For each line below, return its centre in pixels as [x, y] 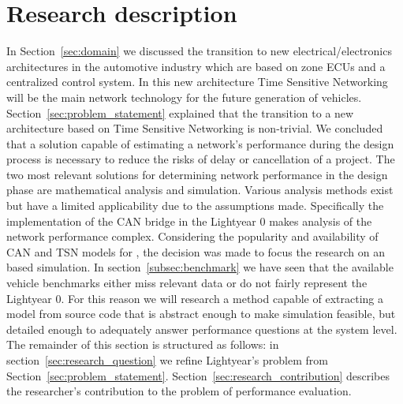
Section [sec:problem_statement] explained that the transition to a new [180, 112]
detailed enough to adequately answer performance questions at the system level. [202, 329]
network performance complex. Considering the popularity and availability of [192, 236]
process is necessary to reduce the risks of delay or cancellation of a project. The [201, 159]
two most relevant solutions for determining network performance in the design [197, 174]
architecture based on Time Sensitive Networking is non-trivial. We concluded [195, 128]
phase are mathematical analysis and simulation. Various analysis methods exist [200, 190]
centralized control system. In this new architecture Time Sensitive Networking [197, 82]
